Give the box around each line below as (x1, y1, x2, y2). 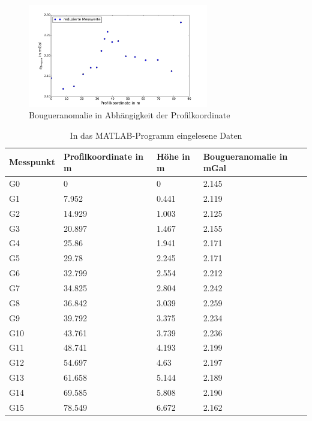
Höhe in (156, 150, 190, 162)
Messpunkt (9, 156, 55, 168)
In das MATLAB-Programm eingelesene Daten (70, 129, 242, 142)
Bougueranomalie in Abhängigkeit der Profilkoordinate (29, 109, 230, 121)
